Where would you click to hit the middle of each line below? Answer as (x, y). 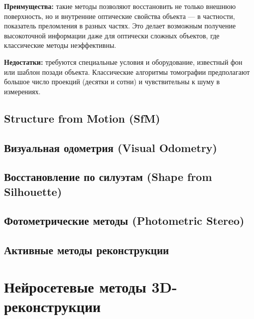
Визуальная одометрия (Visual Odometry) (111, 147)
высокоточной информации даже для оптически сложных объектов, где (112, 35)
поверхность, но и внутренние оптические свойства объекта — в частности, (120, 16)
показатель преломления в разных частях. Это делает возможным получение (120, 26)
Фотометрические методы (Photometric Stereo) (124, 221)
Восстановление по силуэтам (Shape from (108, 177)
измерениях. (22, 91)
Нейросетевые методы (75, 286)
